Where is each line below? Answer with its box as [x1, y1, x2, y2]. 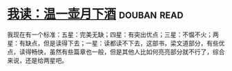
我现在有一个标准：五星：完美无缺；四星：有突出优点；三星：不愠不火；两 [7, 30, 219, 39]
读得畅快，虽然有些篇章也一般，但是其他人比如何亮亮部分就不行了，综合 [19, 48, 225, 56]
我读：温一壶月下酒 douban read [7, 6, 184, 22]
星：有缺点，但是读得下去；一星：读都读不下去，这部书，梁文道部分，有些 [7, 39, 219, 47]
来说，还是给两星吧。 [7, 56, 68, 64]
